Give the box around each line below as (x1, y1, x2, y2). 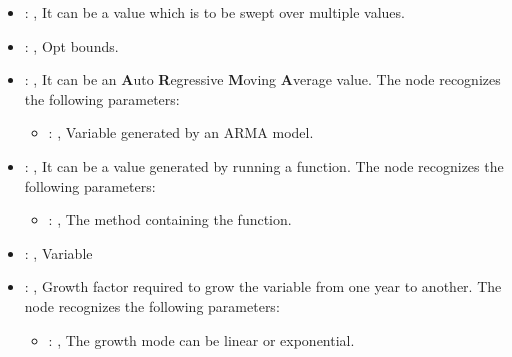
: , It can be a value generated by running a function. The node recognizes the (24, 155, 504, 176)
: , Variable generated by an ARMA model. (48, 122, 314, 143)
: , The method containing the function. (48, 209, 292, 230)
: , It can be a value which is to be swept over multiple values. (24, 2, 405, 22)
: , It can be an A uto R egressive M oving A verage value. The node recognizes (24, 69, 501, 90)
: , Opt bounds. (24, 35, 119, 56)
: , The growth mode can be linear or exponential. (48, 329, 355, 350)
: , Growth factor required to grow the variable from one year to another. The (24, 276, 502, 297)
